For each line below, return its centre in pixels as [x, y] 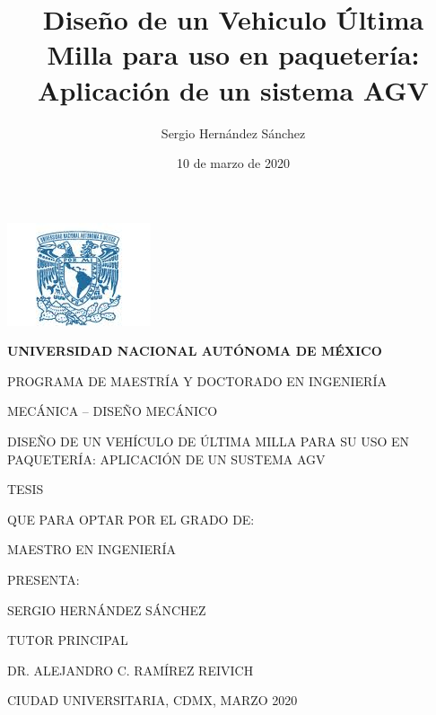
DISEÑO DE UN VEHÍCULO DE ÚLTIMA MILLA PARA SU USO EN [209, 441]
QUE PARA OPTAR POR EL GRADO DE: [131, 519]
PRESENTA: [44, 580]
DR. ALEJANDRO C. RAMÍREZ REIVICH [131, 670]
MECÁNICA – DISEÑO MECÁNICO [113, 411]
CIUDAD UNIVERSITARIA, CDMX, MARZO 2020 [153, 700]
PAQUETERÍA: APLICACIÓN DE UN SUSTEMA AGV [166, 459]
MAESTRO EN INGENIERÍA [92, 549]
